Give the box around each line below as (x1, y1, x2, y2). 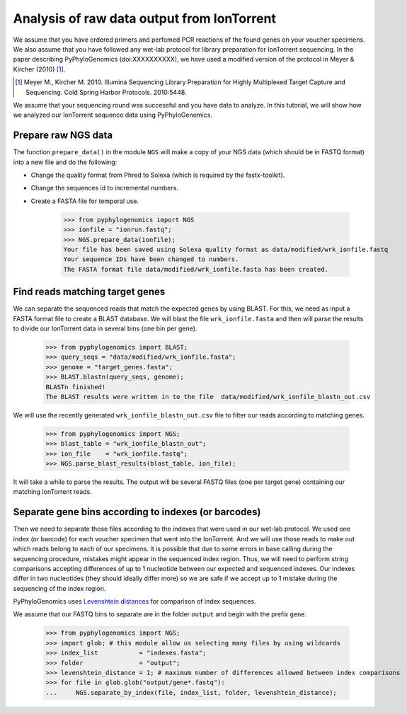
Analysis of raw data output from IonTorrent (13, 11, 276, 26)
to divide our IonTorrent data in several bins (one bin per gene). (13, 324, 197, 333)
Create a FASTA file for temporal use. (30, 197, 139, 205)
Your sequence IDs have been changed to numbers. (63, 255, 239, 263)
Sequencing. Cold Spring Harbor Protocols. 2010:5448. (25, 88, 187, 96)
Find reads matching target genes (13, 286, 166, 298)
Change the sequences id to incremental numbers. (30, 184, 178, 192)
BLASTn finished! (45, 383, 106, 391)
